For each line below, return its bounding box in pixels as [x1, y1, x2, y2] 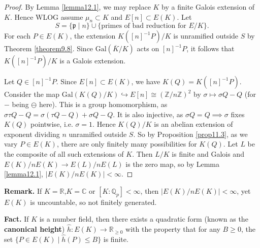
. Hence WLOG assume [10, 11, 83, 22]
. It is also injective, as [113, 109, 183, 119]
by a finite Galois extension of [161, 2, 255, 12]
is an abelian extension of [154, 119, 233, 129]
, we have [131, 76, 160, 87]
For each [4, 30, 30, 41]
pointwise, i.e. [30, 119, 73, 129]
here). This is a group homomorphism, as [39, 98, 168, 109]
